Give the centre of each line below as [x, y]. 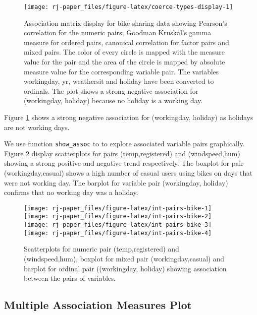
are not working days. [37, 127]
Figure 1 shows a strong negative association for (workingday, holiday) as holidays [128, 117]
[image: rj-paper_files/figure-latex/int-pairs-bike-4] [118, 233]
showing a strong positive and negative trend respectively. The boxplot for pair [124, 163]
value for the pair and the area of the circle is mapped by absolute [125, 62]
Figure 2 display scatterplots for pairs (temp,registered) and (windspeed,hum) [122, 153]
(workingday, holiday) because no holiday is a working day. [113, 100]
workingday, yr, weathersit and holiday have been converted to [119, 81]
